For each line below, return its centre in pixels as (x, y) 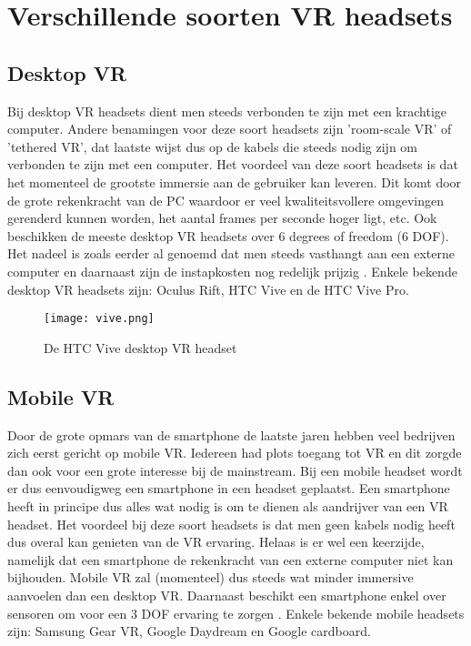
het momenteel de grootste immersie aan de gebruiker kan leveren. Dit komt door (235, 182)
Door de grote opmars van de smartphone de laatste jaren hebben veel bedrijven (231, 434)
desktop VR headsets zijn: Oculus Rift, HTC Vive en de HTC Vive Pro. (208, 289)
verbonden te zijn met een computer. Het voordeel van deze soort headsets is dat (233, 164)
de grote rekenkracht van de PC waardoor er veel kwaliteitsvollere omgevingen (226, 200)
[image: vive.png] (99, 319)
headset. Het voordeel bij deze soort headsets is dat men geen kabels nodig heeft (231, 524)
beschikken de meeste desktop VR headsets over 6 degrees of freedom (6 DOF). (228, 235)
